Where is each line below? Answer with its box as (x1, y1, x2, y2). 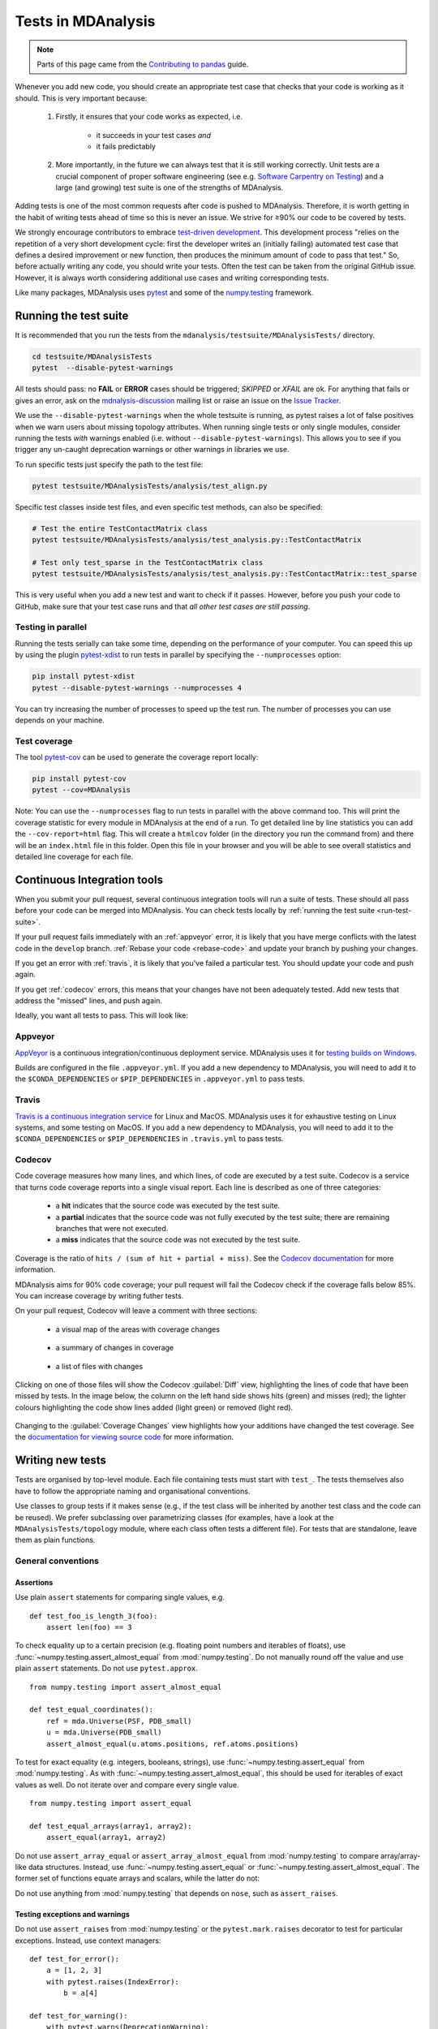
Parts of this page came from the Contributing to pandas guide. (36, 59, 249, 69)
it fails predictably (96, 141, 156, 151)
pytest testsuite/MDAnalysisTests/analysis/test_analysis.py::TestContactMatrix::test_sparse (32, 569, 418, 579)
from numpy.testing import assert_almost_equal (29, 1682, 222, 1691)
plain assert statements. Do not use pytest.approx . (15, 1664, 198, 1674)
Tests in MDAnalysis (15, 12, 156, 30)
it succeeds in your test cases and (96, 130, 211, 140)
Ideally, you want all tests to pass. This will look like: (15, 1010, 189, 1020)
